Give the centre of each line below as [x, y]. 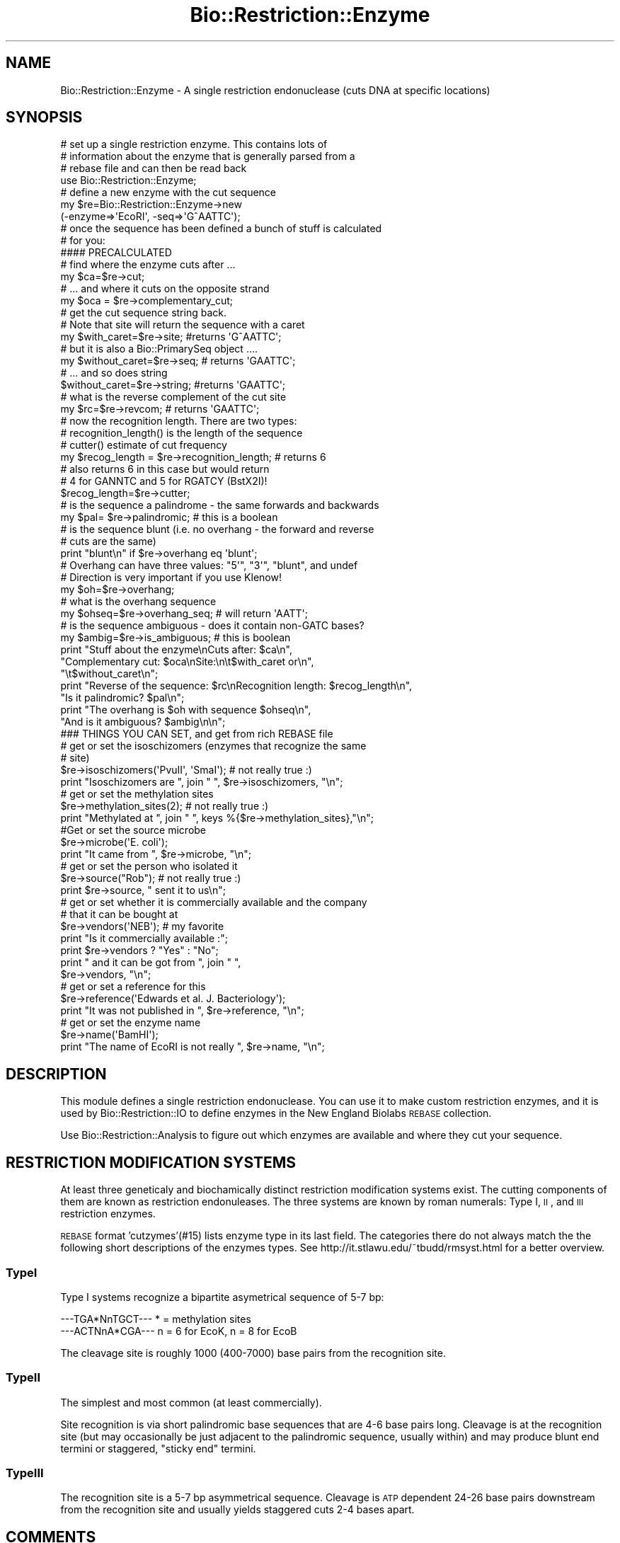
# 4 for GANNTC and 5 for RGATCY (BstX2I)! [164, 481]
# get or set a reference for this [133, 987]
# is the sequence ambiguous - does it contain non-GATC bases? [212, 626]
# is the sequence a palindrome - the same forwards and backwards [220, 505]
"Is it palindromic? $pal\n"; [122, 698]
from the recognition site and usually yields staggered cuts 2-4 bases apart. [237, 1510]
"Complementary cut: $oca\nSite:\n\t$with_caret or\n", [187, 662]
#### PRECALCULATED [116, 253]
